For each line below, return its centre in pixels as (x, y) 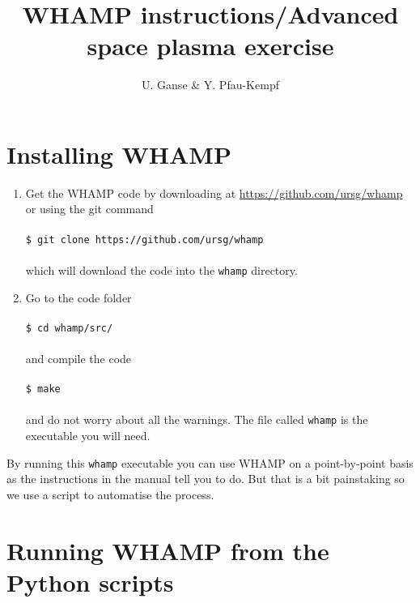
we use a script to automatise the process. (110, 494)
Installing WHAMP (119, 154)
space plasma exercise (210, 46)
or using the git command (89, 209)
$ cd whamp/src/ (69, 328)
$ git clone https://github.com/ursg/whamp (144, 239)
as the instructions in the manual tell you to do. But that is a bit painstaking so (206, 479)
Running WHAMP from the (168, 550)
